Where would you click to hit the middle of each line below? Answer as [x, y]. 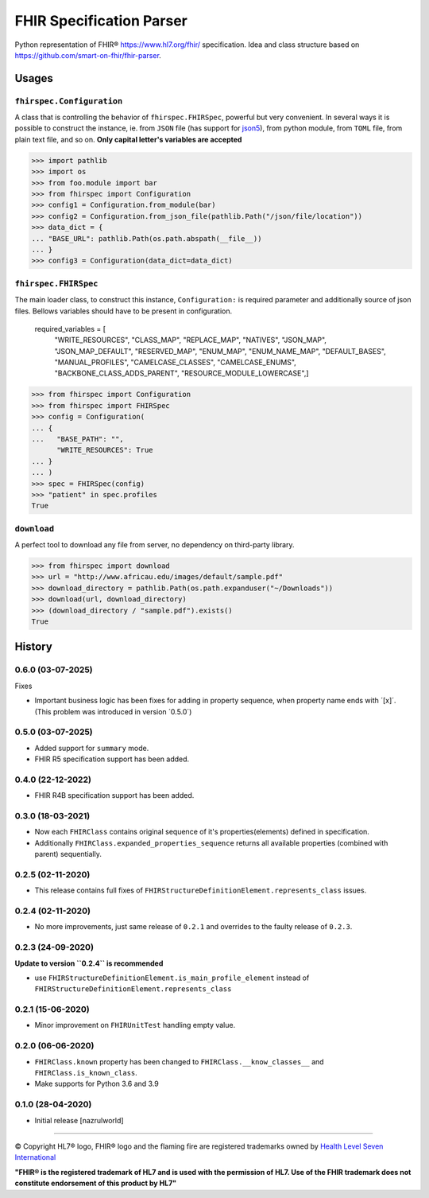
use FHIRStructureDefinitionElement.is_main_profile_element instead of [172, 978]
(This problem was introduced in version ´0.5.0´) [113, 711]
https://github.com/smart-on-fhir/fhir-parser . [88, 55]
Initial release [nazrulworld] [79, 1120]
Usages [34, 78]
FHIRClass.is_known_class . [86, 1073]
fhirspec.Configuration [69, 101]
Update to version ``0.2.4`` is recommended [89, 963]
